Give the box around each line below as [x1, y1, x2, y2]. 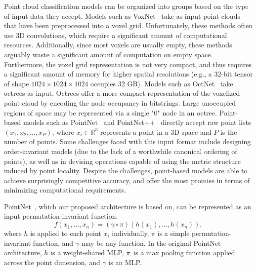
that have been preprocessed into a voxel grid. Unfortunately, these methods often [4, 20, 253, 31]
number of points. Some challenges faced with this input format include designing [4, 136, 251, 147]
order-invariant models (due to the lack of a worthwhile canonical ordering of [4, 146, 237, 156]
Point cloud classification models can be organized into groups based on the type [4, 1, 249, 11]
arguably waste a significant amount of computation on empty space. [4, 49, 213, 59]
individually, [112, 228, 149, 238]
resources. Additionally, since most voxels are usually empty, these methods [4, 39, 232, 50]
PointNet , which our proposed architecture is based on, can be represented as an [4, 201, 252, 211]
